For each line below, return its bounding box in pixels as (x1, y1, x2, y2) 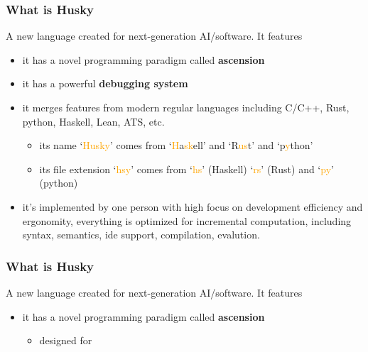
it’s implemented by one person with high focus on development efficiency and (22, 199, 363, 214)
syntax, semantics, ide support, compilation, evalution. (22, 227, 260, 242)
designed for (39, 333, 92, 348)
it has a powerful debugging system (22, 76, 188, 91)
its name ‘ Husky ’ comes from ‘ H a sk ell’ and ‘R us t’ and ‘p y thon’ (39, 138, 313, 153)
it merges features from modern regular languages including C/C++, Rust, (22, 100, 350, 114)
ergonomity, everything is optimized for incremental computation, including (22, 213, 352, 228)
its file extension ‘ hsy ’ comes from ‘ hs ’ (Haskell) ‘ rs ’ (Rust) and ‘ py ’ (39, 161, 334, 176)
